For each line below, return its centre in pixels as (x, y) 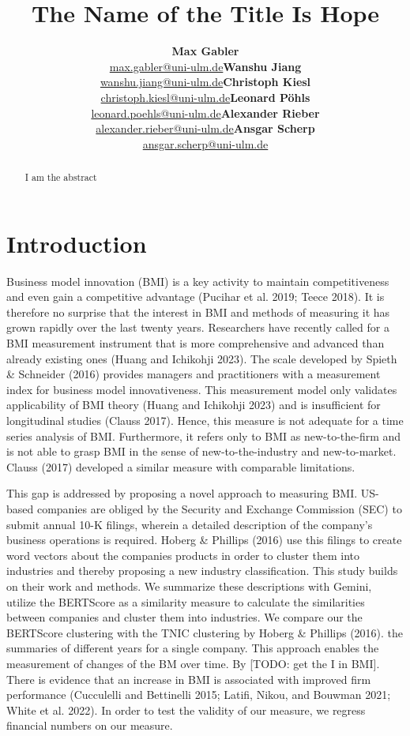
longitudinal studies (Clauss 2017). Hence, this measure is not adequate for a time (205, 421)
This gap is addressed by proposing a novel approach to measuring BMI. (182, 493)
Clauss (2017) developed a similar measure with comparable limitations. (181, 466)
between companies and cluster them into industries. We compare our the (184, 617)
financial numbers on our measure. (90, 725)
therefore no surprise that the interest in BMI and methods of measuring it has (198, 312)
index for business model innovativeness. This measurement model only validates (202, 389)
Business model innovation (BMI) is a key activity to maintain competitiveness (198, 281)
